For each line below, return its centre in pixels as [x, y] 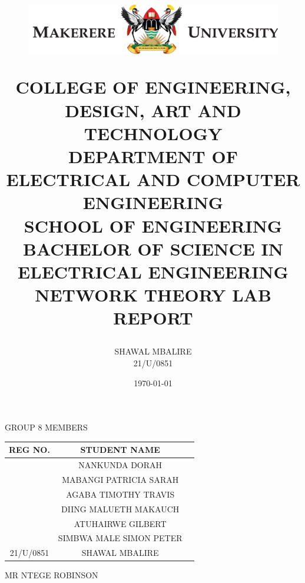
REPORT [153, 318]
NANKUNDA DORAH [120, 465]
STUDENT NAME [120, 450]
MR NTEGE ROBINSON [52, 575]
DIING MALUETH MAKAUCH [120, 509]
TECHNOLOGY [153, 133]
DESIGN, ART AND [153, 110]
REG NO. [29, 450]
